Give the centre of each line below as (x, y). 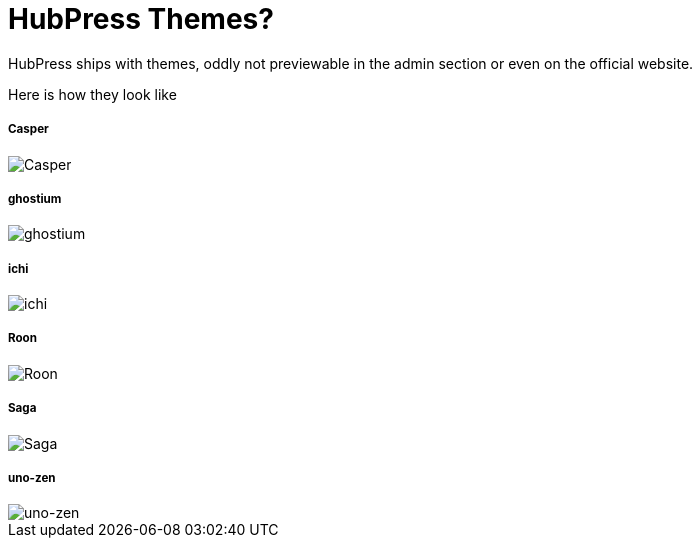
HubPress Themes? (141, 19)
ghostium (35, 198)
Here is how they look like (92, 94)
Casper (28, 129)
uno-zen (32, 478)
